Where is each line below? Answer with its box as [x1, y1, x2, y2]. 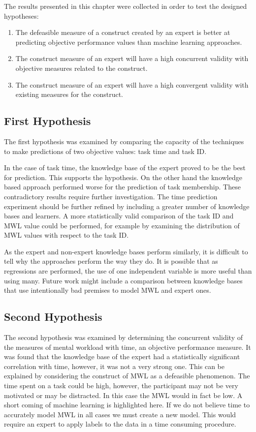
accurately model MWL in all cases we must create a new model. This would [4, 409, 236, 419]
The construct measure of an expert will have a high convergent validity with [15, 79, 249, 90]
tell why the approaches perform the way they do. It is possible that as [4, 256, 218, 266]
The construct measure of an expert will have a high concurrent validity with [15, 53, 249, 63]
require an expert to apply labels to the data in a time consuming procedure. [4, 419, 236, 429]
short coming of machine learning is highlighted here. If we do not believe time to [4, 400, 250, 410]
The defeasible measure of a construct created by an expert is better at [15, 27, 230, 37]
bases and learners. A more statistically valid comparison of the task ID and [4, 211, 234, 221]
